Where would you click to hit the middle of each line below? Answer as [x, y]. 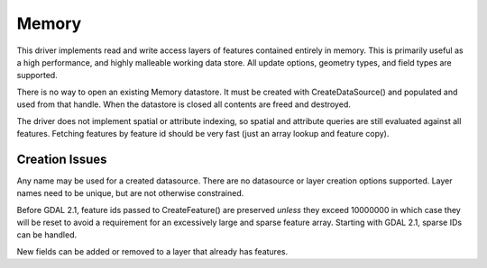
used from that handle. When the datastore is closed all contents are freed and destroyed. [184, 104]
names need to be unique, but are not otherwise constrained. [130, 193]
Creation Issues [62, 159]
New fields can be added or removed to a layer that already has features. [152, 251]
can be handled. [47, 235]
